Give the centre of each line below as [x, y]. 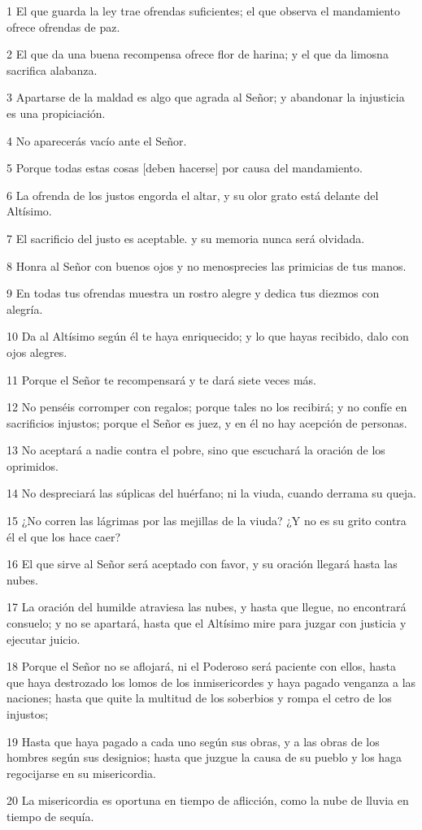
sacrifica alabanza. [52, 70]
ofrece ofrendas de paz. [63, 26]
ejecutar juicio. [44, 639]
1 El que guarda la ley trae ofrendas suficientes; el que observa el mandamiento [204, 11]
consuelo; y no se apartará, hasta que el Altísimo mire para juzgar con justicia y [207, 623]
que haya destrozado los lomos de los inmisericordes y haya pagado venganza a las [211, 682]
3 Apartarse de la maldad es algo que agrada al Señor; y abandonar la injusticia [206, 97]
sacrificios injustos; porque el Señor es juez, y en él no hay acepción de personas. [207, 422]
